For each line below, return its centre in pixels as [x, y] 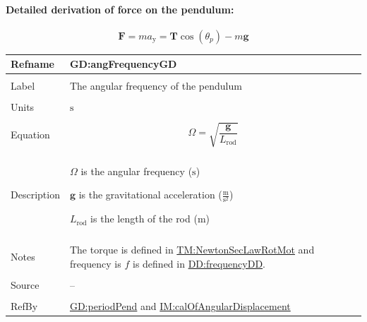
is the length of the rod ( [144, 219]
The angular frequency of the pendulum [156, 86]
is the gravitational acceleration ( [150, 195]
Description [35, 195]
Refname [32, 64]
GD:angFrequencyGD [123, 64]
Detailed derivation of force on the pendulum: [120, 9]
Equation [30, 134]
